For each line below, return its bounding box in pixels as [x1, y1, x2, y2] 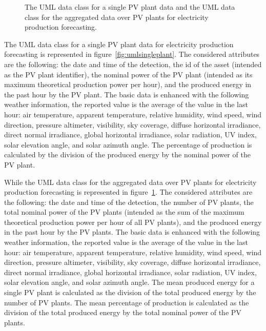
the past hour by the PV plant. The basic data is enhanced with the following [4, 89, 249, 99]
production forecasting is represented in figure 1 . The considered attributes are [4, 187, 253, 197]
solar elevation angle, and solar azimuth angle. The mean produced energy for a [4, 277, 255, 287]
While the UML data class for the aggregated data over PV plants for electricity [4, 176, 257, 187]
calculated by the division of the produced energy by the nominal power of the [4, 149, 251, 160]
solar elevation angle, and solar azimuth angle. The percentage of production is [4, 139, 252, 150]
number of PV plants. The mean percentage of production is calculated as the [4, 297, 249, 307]
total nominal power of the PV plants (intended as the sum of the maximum [4, 206, 244, 217]
